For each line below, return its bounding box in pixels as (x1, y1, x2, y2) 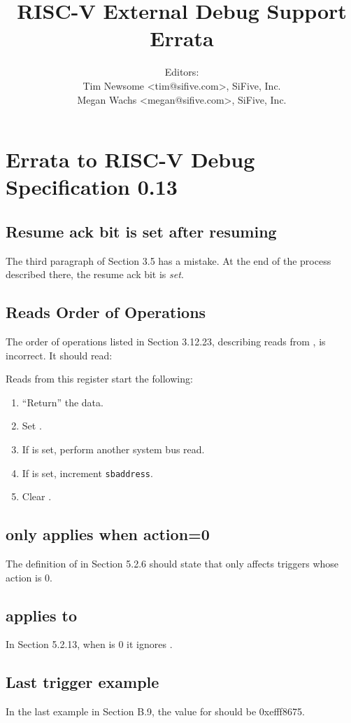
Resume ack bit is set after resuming (6, 220, 277, 242)
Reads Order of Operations (6, 301, 206, 323)
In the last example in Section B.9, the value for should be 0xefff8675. (6, 704, 305, 719)
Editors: (164, 64, 199, 79)
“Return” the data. (22, 394, 103, 409)
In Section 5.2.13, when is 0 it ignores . (6, 637, 173, 652)
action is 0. (6, 570, 52, 584)
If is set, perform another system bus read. (22, 442, 205, 457)
